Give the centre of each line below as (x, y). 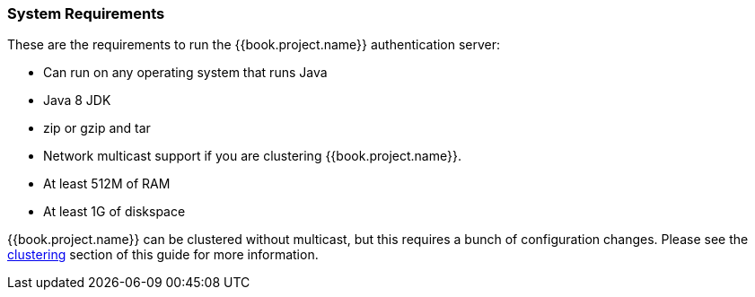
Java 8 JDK (77, 100)
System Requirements (86, 13)
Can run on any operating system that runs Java (185, 73)
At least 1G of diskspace (114, 212)
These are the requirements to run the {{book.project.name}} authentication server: (254, 45)
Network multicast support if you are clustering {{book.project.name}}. (252, 156)
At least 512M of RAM (107, 184)
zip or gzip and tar (97, 128)
